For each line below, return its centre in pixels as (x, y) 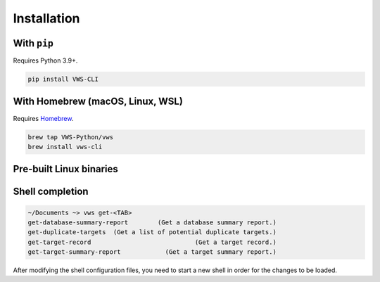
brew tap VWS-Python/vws (71, 137)
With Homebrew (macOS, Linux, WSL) (98, 102)
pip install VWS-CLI (63, 79)
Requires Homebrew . (43, 118)
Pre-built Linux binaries (66, 169)
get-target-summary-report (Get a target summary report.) (152, 252)
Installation (46, 18)
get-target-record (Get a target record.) (152, 242)
